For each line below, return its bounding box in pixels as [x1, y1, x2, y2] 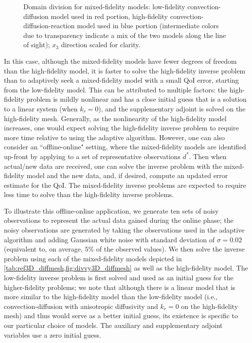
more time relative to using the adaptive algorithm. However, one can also [4, 132, 225, 142]
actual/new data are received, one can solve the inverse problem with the [4, 161, 222, 171]
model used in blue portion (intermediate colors [77, 20, 219, 31]
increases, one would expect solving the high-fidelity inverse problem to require [4, 123, 239, 133]
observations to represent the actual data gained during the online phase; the [4, 215, 234, 225]
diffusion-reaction [23, 20, 75, 31]
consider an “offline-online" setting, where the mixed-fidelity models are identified [4, 142, 246, 152]
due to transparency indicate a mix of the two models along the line [23, 30, 226, 40]
